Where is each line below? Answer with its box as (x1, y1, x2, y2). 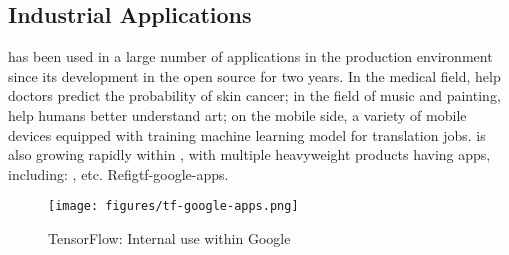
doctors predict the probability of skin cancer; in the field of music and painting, (8, 85, 501, 106)
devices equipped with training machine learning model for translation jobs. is (8, 124, 486, 145)
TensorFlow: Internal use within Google (48, 228, 291, 249)
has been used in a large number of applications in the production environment (8, 46, 493, 67)
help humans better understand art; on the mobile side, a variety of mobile (8, 104, 467, 125)
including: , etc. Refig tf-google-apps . (8, 163, 229, 184)
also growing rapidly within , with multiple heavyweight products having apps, (8, 144, 491, 165)
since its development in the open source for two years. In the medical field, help (8, 65, 501, 86)
